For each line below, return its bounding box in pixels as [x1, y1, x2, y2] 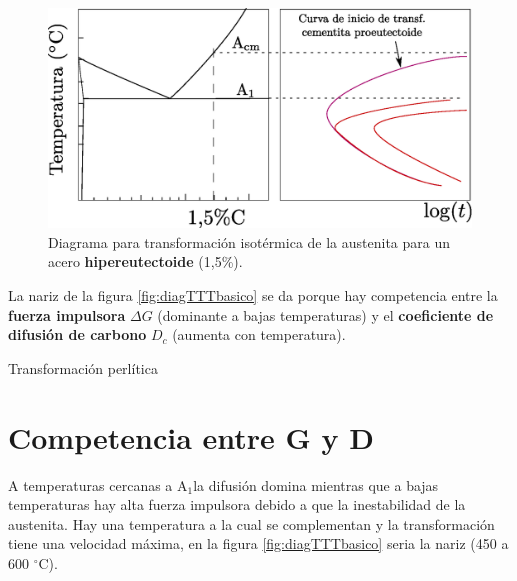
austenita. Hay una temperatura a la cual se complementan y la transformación [8, 513, 495, 534]
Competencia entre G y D [8, 416, 374, 457]
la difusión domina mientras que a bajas [193, 474, 439, 495]
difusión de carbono [8, 324, 147, 345]
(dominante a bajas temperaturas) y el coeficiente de [157, 304, 494, 325]
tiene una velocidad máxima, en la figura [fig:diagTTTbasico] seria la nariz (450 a [8, 533, 509, 554]
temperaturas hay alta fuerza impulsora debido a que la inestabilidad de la [8, 494, 466, 515]
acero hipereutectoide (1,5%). [48, 251, 243, 272]
